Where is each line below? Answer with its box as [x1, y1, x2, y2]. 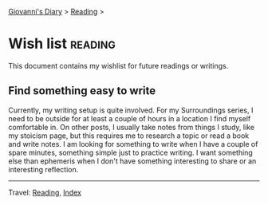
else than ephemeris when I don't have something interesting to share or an [8, 156, 257, 166]
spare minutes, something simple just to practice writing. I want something [8, 148, 253, 157]
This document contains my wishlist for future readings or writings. [8, 61, 229, 70]
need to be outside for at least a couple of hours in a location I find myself [8, 113, 251, 123]
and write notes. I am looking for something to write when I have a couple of [8, 139, 258, 148]
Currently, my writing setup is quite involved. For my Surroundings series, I [8, 105, 254, 115]
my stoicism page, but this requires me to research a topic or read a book [8, 131, 250, 140]
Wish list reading [8, 35, 116, 53]
